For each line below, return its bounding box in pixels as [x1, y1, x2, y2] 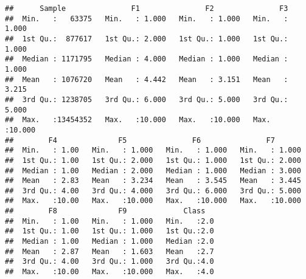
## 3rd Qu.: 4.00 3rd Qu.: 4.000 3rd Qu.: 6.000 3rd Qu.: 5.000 [5, 186, 301, 195]
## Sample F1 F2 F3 [5, 4, 288, 13]
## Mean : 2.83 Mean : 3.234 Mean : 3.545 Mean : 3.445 [5, 176, 301, 185]
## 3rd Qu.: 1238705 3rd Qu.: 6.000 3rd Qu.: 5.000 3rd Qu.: [5, 95, 288, 104]
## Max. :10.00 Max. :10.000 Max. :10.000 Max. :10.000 [5, 196, 301, 205]
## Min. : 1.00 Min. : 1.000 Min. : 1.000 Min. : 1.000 [5, 146, 301, 155]
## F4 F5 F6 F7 [5, 136, 275, 145]
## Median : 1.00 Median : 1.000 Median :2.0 [5, 237, 214, 246]
